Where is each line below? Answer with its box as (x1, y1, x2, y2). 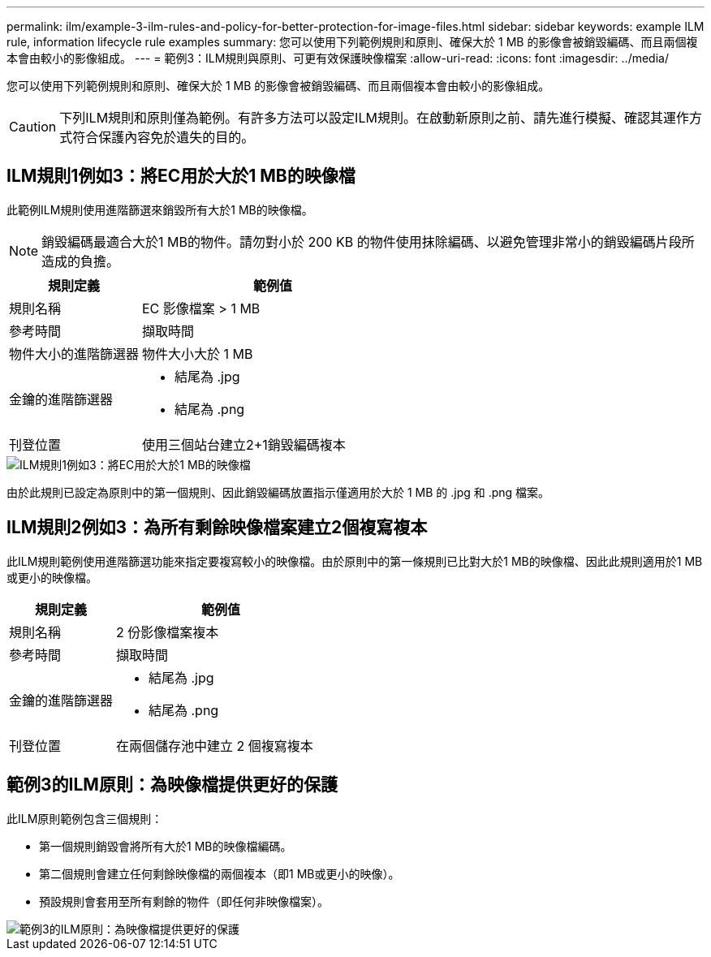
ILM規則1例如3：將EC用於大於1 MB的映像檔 (6, 166, 355, 187)
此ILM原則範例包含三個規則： (6, 811, 163, 826)
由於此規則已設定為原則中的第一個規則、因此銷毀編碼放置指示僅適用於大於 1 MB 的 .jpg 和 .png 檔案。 (6, 485, 550, 499)
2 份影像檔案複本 (116, 623, 219, 640)
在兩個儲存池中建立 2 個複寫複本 (116, 737, 313, 754)
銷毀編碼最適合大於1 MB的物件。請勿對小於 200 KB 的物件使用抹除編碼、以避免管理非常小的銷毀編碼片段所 (41, 233, 695, 250)
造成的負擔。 (41, 252, 120, 269)
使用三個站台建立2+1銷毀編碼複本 (142, 436, 346, 453)
